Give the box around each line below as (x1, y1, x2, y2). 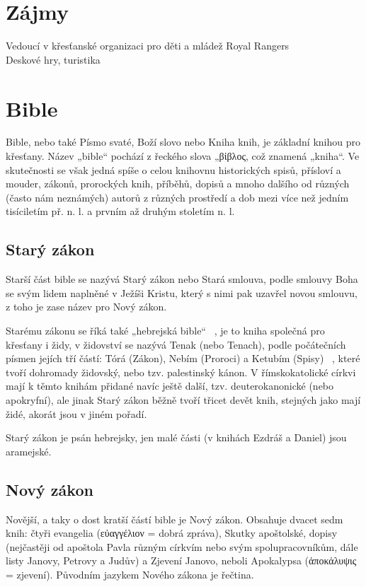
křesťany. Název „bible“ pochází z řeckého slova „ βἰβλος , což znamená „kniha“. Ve (6, 149, 360, 163)
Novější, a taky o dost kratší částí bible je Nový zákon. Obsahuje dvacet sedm (6, 511, 343, 526)
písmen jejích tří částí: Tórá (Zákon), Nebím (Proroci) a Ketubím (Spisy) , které (6, 351, 360, 366)
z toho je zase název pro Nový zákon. (6, 299, 167, 314)
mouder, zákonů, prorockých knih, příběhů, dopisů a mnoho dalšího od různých (6, 176, 350, 191)
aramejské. (6, 443, 52, 458)
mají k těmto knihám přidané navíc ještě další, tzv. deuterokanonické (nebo (6, 378, 334, 393)
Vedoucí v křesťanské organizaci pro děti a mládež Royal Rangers (6, 38, 290, 53)
